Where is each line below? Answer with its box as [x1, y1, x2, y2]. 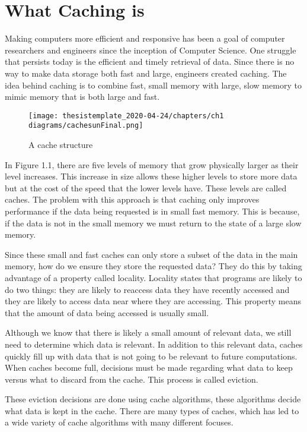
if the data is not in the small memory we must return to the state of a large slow [5, 216, 302, 229]
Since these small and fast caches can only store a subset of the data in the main [5, 248, 298, 260]
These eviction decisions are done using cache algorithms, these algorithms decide [5, 393, 301, 405]
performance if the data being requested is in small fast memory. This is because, [5, 204, 300, 217]
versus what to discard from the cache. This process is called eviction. [5, 373, 258, 385]
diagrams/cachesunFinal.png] [28, 121, 143, 130]
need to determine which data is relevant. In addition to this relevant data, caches [5, 338, 303, 350]
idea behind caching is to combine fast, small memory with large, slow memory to [5, 78, 302, 91]
